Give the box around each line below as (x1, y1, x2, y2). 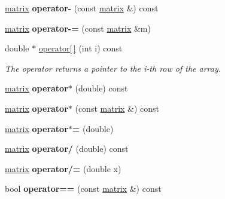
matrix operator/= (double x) (5, 162, 121, 174)
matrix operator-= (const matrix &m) (5, 22, 151, 34)
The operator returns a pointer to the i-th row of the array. (5, 62, 221, 74)
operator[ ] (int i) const (38, 42, 123, 54)
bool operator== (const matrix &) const (5, 182, 162, 195)
